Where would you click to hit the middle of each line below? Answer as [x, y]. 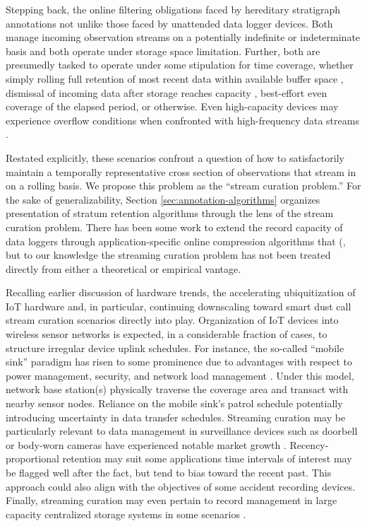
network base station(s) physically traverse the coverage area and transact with [177, 389]
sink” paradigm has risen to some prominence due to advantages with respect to [179, 362]
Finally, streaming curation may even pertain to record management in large [172, 500]
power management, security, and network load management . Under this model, [180, 375]
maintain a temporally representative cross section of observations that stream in [181, 171]
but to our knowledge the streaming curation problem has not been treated [168, 255]
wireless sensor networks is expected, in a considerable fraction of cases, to [167, 334]
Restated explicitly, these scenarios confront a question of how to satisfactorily [175, 157]
